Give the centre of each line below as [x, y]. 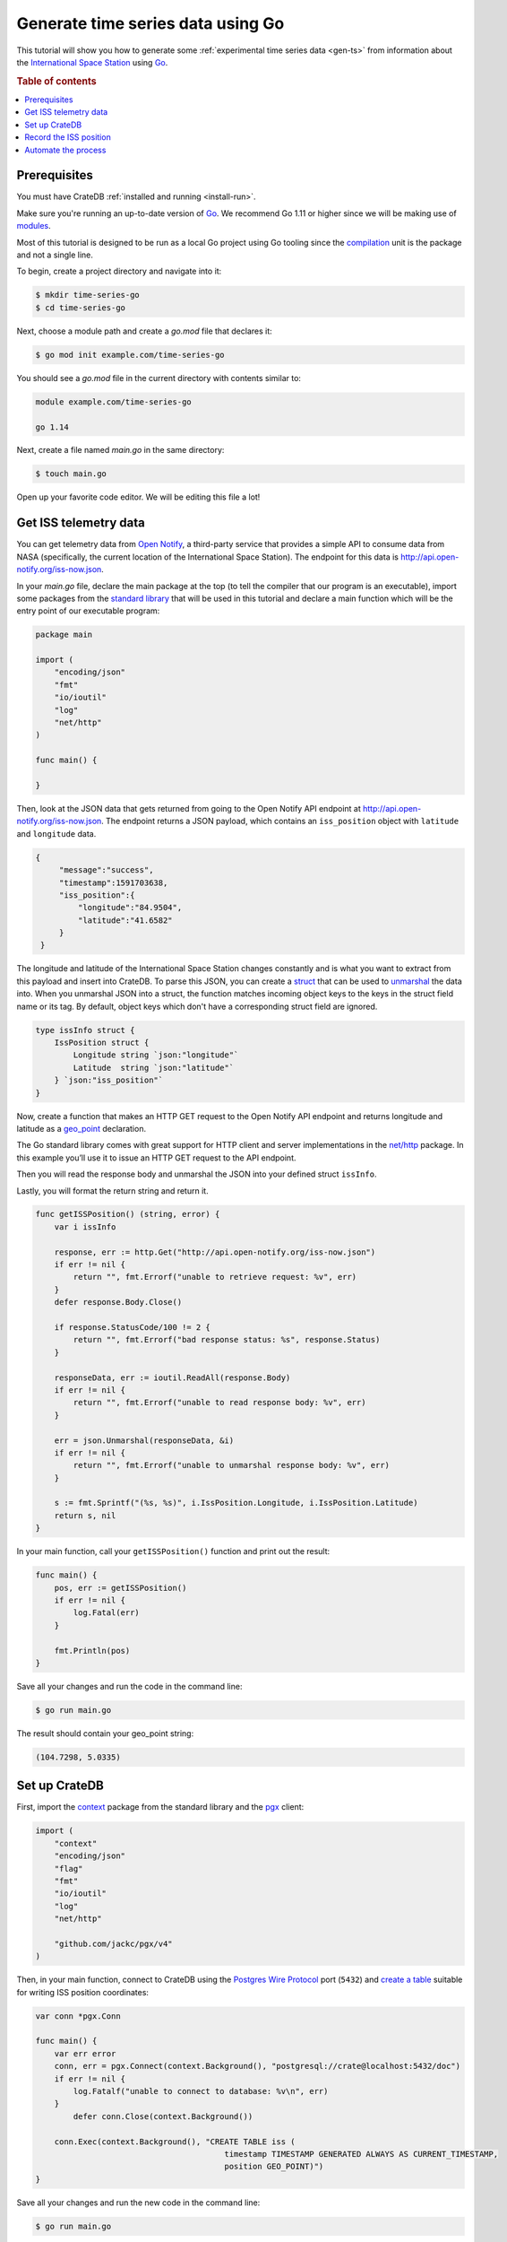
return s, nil [85, 1515]
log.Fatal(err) [107, 1613]
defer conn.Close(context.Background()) [163, 2116]
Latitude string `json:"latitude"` [154, 1068]
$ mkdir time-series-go [88, 295]
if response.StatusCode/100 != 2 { [132, 1327]
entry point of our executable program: [88, 611]
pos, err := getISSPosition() [120, 1588]
